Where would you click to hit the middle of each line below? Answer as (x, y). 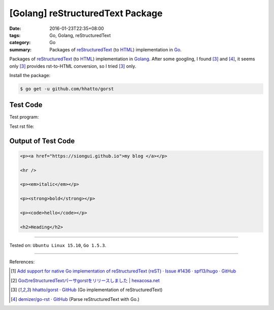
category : (20, 43)
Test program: (24, 117)
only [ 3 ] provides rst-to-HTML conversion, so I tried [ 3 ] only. (73, 66)
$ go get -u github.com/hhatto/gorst (67, 89)
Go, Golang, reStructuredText (80, 35)
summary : (21, 49)
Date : (15, 28)
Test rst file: (22, 126)
